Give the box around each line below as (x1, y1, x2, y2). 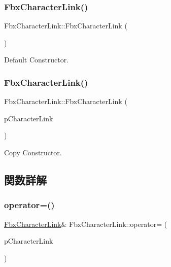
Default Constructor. (4, 54, 69, 65)
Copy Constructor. (4, 147, 62, 157)
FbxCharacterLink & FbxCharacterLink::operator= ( (4, 218, 167, 229)
